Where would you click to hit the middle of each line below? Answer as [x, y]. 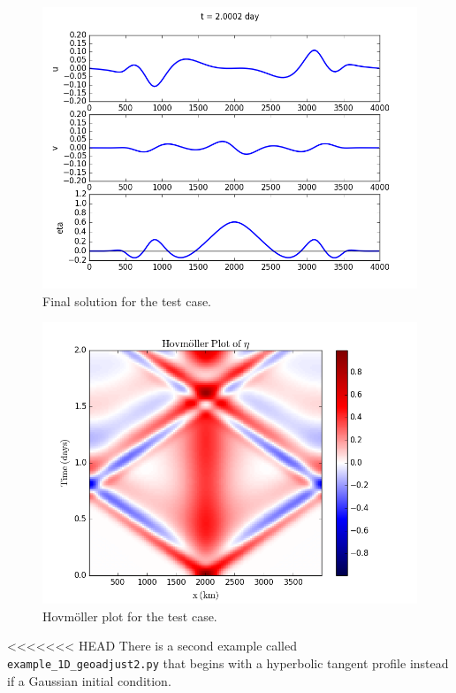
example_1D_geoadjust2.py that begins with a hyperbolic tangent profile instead [228, 662]
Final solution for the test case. [127, 300]
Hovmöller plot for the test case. [130, 616]
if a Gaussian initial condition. [89, 680]
